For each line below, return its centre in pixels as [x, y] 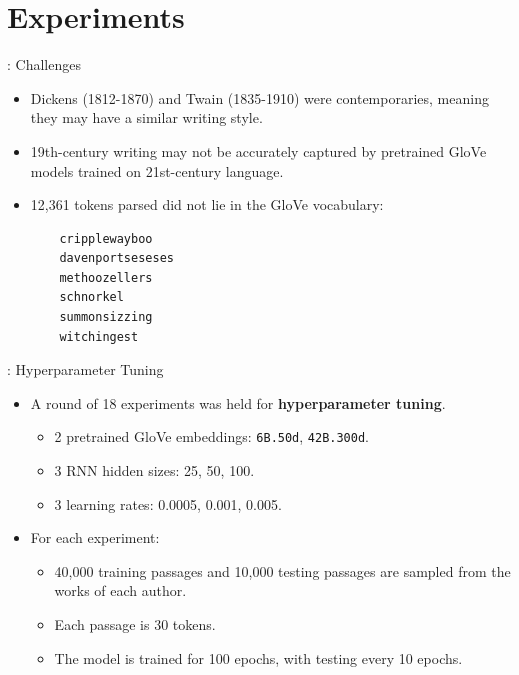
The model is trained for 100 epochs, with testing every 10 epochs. [258, 657]
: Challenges [44, 64]
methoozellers [106, 277]
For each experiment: [95, 537]
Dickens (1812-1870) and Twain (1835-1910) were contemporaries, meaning [259, 97]
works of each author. [120, 590]
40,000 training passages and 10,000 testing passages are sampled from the [282, 570]
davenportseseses [116, 258]
